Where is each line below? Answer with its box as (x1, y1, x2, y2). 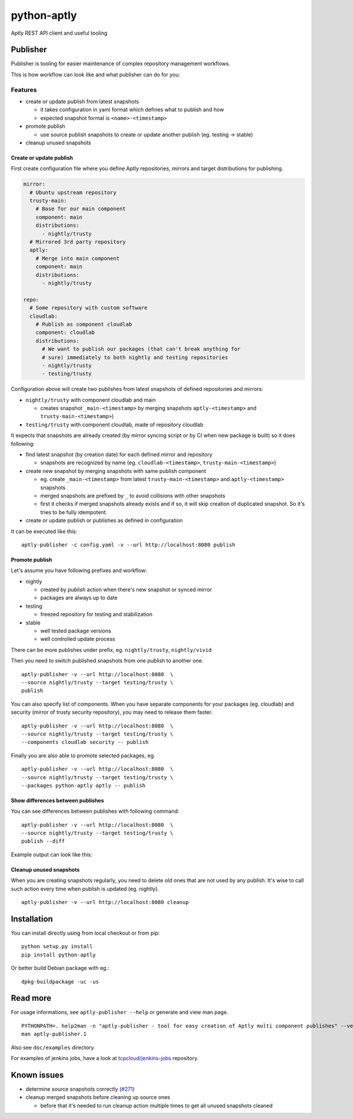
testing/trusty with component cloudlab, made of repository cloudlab (25, 421, 204, 428)
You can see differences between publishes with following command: (11, 807, 179, 815)
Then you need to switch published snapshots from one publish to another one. (11, 657, 204, 664)
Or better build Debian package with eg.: (11, 965, 109, 972)
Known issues (11, 1070, 64, 1080)
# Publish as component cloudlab (35, 321, 132, 327)
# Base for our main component (35, 206, 126, 212)
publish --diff (21, 838, 65, 845)
